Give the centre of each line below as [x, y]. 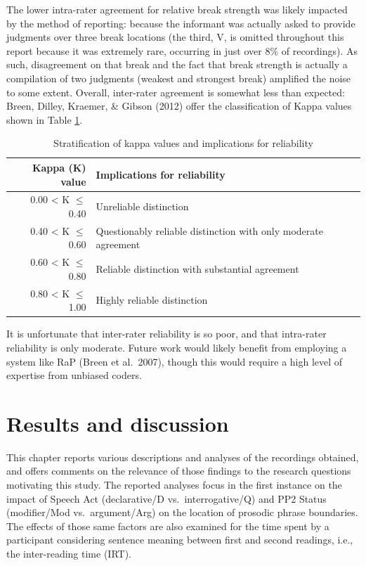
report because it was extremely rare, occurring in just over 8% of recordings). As [182, 50]
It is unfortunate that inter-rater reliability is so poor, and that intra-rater [166, 334]
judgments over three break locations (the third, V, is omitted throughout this [175, 37]
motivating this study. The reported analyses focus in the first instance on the [174, 485]
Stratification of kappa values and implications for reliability [183, 143]
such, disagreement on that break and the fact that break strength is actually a [177, 64]
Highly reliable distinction [152, 300]
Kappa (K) [59, 167]
